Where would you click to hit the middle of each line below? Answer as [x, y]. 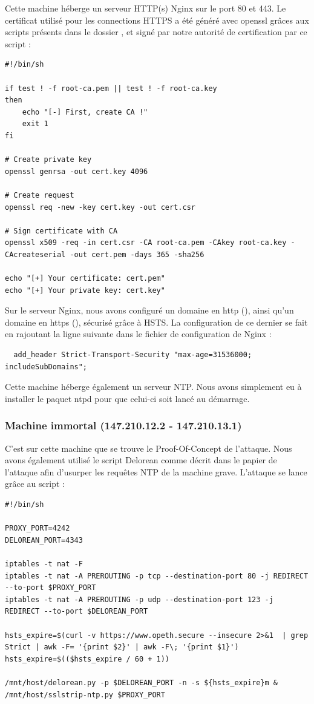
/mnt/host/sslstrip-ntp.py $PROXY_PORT [85, 695]
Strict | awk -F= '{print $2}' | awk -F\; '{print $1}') [122, 647]
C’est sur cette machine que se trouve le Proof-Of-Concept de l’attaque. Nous [149, 448]
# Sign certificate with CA [61, 231]
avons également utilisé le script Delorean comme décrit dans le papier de [141, 460]
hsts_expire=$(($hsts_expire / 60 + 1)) [87, 659]
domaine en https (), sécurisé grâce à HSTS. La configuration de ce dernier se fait [156, 322]
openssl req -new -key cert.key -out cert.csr [100, 207]
